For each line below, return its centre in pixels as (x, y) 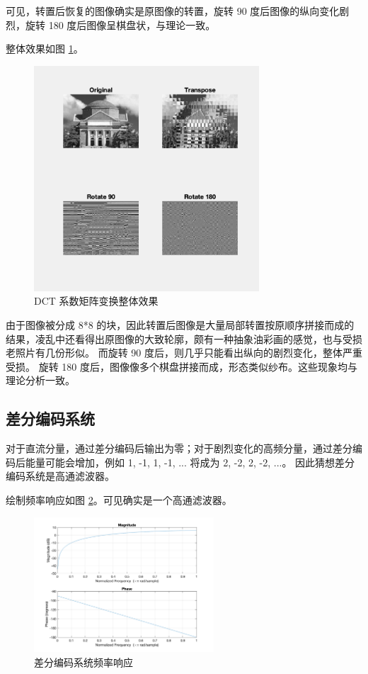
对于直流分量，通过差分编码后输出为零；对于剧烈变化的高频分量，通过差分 (179, 448)
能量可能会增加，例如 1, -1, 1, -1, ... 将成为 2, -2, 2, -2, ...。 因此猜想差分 (190, 462)
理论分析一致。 (40, 380)
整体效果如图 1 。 (45, 49)
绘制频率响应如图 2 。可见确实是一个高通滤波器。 (119, 499)
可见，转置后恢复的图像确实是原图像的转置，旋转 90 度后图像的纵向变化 (173, 11)
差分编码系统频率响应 (84, 662)
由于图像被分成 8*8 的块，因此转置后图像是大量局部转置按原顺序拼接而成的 (180, 324)
